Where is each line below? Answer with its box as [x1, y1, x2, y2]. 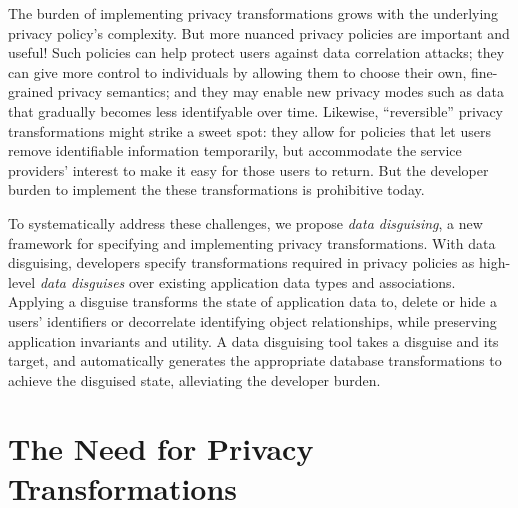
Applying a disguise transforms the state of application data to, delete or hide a [8, 291, 497, 312]
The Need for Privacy [8, 428, 314, 469]
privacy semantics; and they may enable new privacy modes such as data [57, 81, 504, 102]
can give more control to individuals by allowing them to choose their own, [8, 61, 467, 82]
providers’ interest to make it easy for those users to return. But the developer [8, 159, 489, 180]
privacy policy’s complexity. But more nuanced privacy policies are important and [8, 22, 510, 43]
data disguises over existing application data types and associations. [39, 271, 456, 292]
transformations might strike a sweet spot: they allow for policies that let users [8, 120, 491, 141]
